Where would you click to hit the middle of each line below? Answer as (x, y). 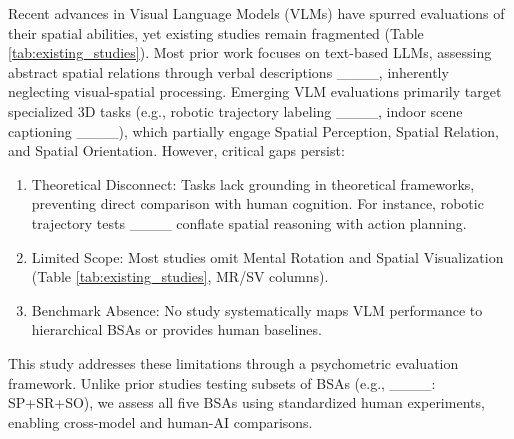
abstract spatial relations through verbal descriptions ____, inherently (228, 71)
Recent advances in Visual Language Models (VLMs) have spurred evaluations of (256, 13)
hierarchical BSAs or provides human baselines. (176, 329)
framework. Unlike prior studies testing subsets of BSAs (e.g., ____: (222, 382)
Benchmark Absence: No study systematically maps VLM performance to (257, 309)
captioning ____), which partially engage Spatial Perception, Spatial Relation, (253, 130)
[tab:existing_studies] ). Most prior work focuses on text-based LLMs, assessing (250, 52)
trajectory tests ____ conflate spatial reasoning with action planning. (249, 222)
